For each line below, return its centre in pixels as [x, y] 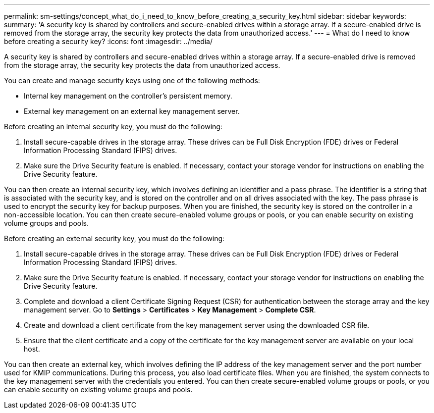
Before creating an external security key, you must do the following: [114, 238]
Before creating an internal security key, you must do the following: [113, 127]
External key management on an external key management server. [132, 111]
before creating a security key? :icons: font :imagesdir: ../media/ [108, 41]
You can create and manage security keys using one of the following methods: [132, 80]
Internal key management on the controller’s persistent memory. [128, 96]
